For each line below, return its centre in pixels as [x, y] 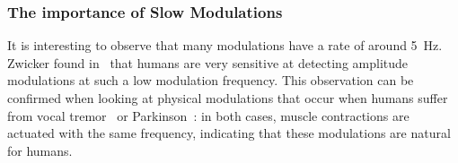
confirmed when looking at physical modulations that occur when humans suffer [228, 98]
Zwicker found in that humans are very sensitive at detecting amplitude [208, 62]
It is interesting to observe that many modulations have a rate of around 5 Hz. [225, 45]
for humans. [40, 150]
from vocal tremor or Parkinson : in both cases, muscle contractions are [208, 115]
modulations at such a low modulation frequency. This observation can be [211, 80]
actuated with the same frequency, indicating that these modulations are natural [229, 133]
